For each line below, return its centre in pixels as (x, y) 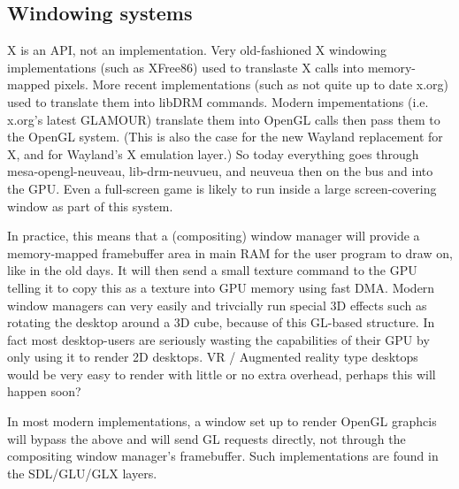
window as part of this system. (90, 206)
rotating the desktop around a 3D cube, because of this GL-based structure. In (221, 322)
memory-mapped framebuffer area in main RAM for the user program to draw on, (230, 252)
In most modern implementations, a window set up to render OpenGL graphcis (222, 421)
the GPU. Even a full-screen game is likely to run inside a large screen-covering (222, 188)
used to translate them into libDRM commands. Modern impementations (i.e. (218, 101)
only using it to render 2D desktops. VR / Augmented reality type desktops (213, 357)
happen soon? (44, 391)
